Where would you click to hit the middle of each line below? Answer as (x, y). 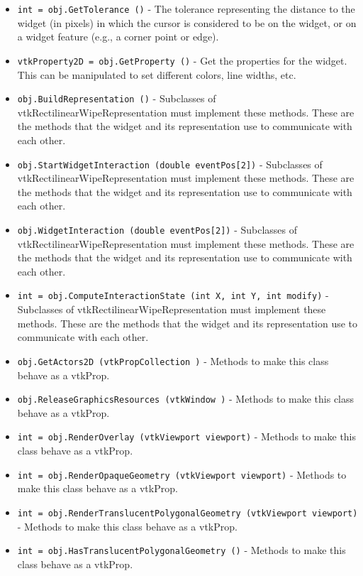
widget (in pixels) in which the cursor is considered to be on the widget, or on (187, 22)
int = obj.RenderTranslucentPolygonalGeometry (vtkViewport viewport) (188, 513)
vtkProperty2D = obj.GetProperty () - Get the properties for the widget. (182, 60)
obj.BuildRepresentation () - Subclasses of (117, 98)
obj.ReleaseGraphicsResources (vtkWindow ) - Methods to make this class (186, 399)
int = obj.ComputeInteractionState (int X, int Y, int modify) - (173, 295)
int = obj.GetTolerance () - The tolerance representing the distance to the (186, 9)
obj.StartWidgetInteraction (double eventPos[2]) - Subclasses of (170, 164)
